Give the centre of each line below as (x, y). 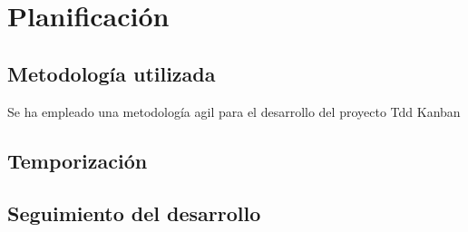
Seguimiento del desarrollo (134, 213)
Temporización (78, 160)
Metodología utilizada (112, 73)
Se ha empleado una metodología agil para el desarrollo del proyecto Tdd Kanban (234, 111)
